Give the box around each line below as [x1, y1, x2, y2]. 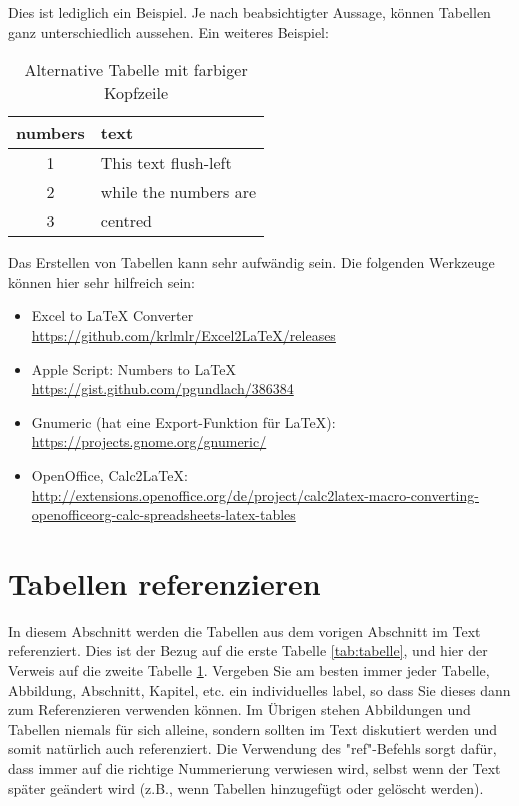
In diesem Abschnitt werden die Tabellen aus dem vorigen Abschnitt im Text [8, 620, 481, 641]
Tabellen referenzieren [8, 562, 321, 603]
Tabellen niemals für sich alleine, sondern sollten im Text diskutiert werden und [8, 718, 498, 739]
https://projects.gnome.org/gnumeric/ [31, 431, 267, 452]
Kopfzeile [104, 81, 169, 105]
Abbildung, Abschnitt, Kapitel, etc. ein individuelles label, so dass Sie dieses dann [8, 679, 511, 700]
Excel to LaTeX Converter [31, 305, 194, 326]
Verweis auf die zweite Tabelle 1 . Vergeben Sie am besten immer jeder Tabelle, [8, 660, 490, 681]
